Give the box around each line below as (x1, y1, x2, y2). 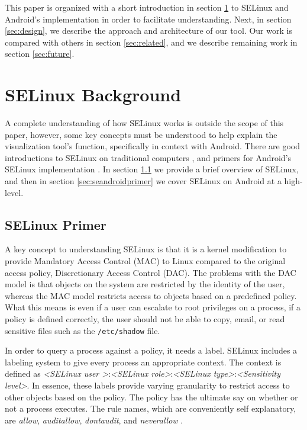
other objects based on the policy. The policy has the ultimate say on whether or (5, 390, 298, 403)
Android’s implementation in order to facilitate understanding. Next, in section (5, 12, 292, 25)
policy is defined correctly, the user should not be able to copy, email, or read (5, 313, 285, 325)
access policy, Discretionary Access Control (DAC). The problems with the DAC (5, 266, 296, 278)
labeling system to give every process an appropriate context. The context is (5, 355, 282, 368)
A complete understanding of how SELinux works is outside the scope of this (5, 117, 284, 129)
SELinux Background (5, 82, 182, 107)
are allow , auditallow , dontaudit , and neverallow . (5, 413, 183, 426)
